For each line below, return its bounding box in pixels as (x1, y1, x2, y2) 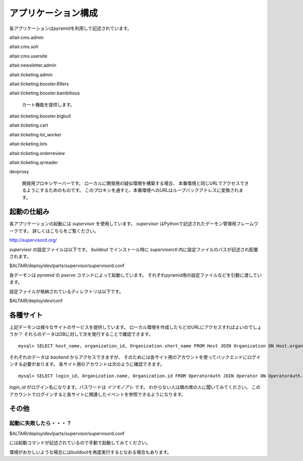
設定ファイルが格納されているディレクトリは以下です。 (9, 288, 124, 294)
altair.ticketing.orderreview (9, 150, 65, 156)
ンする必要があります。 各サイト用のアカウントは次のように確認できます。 (9, 361, 165, 367)
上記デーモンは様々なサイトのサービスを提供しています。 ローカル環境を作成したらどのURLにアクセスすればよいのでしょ (9, 324, 262, 330)
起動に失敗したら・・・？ (9, 420, 72, 427)
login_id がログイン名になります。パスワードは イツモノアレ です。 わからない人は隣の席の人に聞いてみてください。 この (9, 384, 261, 390)
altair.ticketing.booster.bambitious (9, 90, 80, 96)
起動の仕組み (9, 208, 49, 216)
